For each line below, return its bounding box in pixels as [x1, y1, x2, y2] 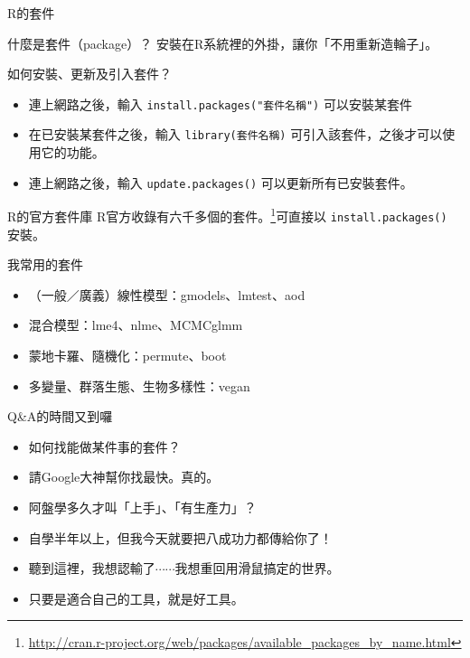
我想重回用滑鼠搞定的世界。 [174, 559, 340, 578]
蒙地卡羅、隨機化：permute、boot [28, 346, 227, 365]
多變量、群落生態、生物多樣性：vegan [28, 376, 250, 395]
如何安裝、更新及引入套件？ [7, 64, 172, 83]
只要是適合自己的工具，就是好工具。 [28, 588, 244, 607]
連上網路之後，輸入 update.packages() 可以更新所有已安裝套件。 [28, 173, 413, 192]
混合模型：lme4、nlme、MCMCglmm [28, 315, 243, 334]
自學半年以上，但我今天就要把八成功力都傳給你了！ [28, 528, 333, 547]
